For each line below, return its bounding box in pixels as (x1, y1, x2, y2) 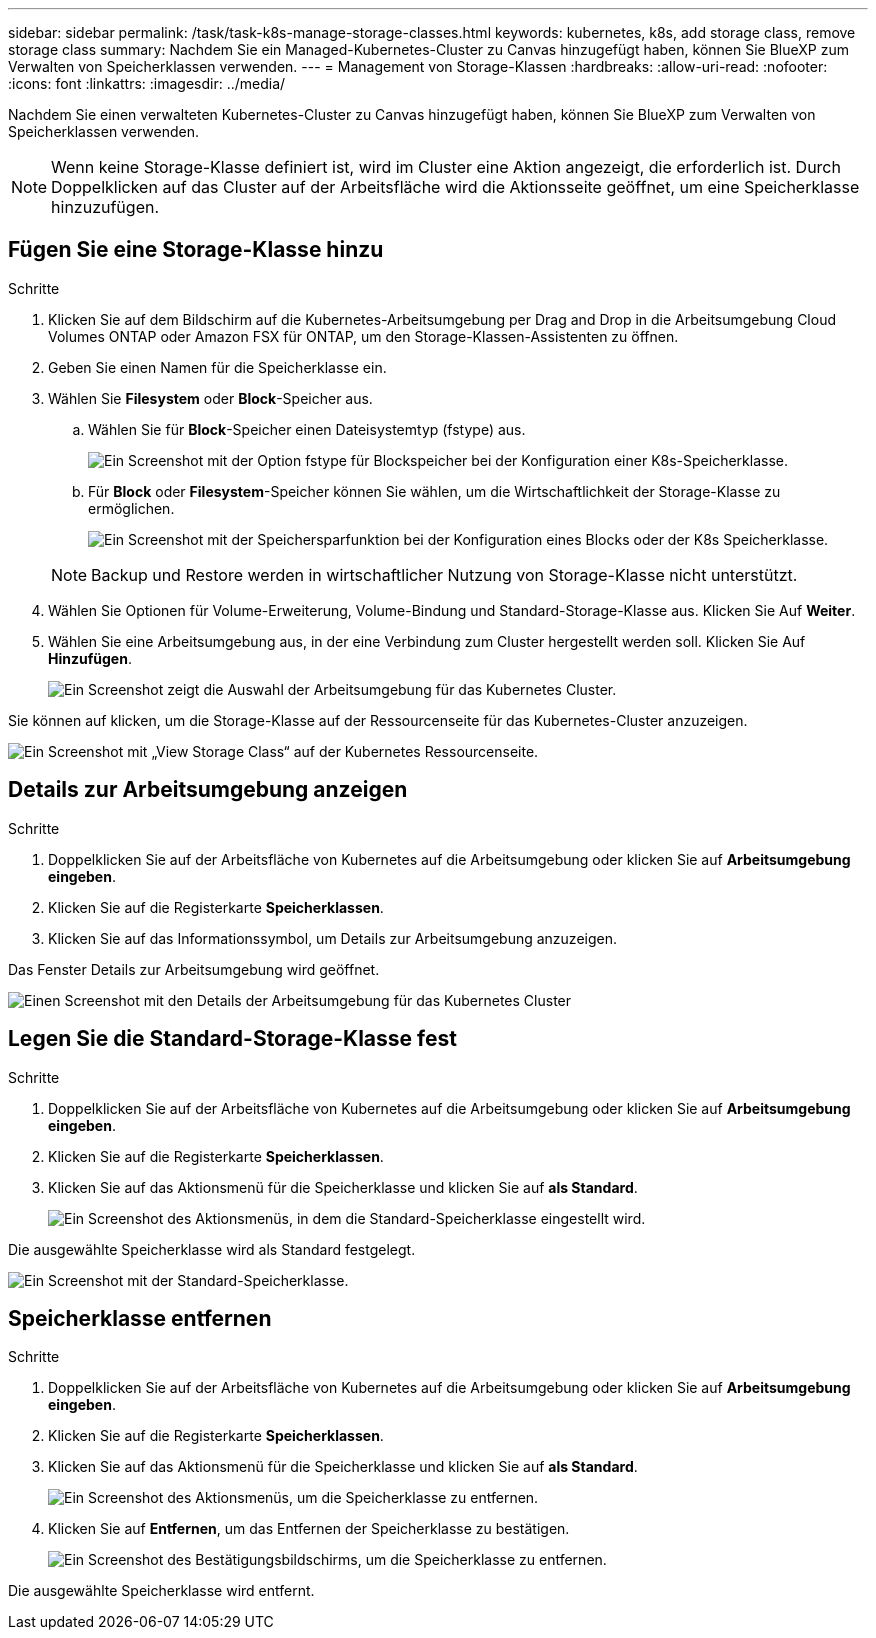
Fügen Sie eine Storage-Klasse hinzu (8, 237, 384, 263)
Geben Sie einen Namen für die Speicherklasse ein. (48, 358, 387, 376)
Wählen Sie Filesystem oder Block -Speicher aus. (48, 389, 373, 407)
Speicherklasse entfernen (8, 1305, 272, 1331)
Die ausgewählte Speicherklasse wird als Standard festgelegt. (8, 1240, 416, 1258)
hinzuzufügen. (51, 197, 160, 217)
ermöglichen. (88, 499, 175, 517)
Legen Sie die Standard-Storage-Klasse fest (8, 1026, 457, 1052)
